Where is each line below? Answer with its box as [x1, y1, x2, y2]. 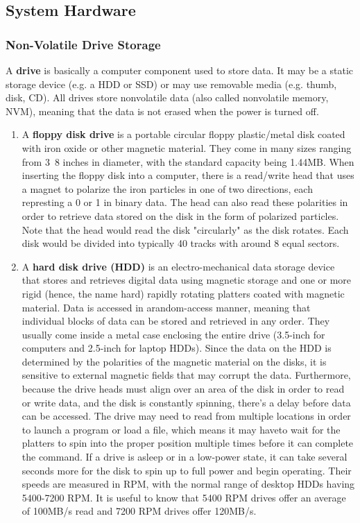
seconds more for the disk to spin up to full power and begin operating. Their [22, 463, 352, 477]
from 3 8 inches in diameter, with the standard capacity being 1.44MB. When [22, 154, 354, 169]
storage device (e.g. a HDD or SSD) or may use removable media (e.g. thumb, [6, 76, 337, 91]
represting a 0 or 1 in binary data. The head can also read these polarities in [22, 195, 348, 209]
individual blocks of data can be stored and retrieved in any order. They [22, 314, 330, 328]
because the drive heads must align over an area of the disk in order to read [22, 381, 345, 396]
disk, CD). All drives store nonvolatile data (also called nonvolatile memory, [6, 90, 329, 105]
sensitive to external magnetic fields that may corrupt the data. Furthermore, [22, 368, 351, 382]
